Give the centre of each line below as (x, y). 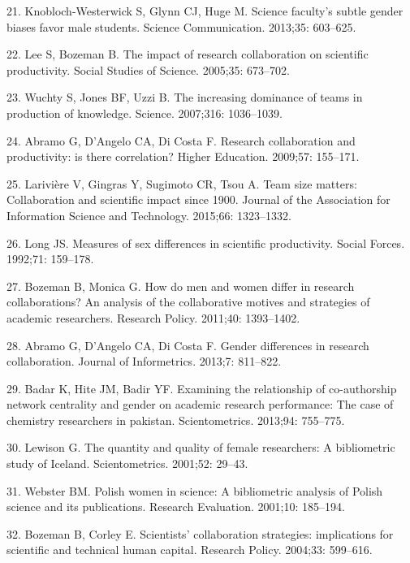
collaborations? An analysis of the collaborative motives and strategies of (188, 302)
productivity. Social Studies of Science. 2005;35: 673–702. (148, 69)
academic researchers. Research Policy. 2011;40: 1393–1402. (153, 317)
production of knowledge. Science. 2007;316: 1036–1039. (145, 113)
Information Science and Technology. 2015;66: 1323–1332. (149, 215)
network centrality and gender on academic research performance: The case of (200, 404)
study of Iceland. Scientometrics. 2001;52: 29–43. (127, 463)
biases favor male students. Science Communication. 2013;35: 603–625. (181, 26)
